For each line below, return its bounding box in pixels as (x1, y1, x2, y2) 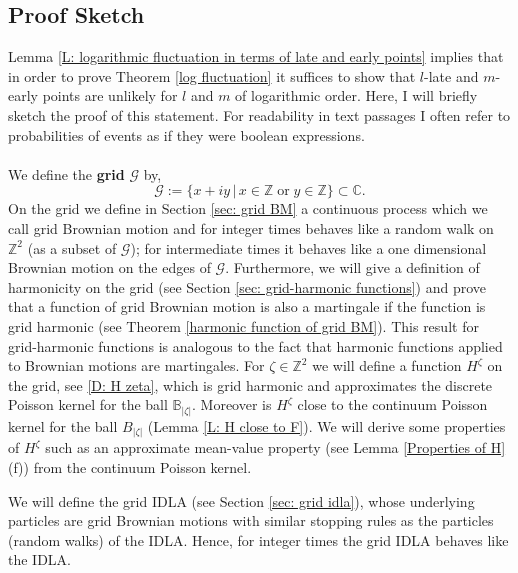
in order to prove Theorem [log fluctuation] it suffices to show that (8, 65, 416, 86)
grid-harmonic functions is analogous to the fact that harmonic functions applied (8, 335, 503, 356)
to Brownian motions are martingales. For (8, 355, 265, 376)
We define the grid (8, 163, 125, 184)
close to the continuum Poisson (297, 394, 488, 415)
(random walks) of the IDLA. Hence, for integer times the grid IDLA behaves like (8, 529, 509, 550)
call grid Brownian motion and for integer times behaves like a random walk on (8, 217, 494, 238)
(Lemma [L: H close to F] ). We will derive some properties (147, 415, 506, 436)
